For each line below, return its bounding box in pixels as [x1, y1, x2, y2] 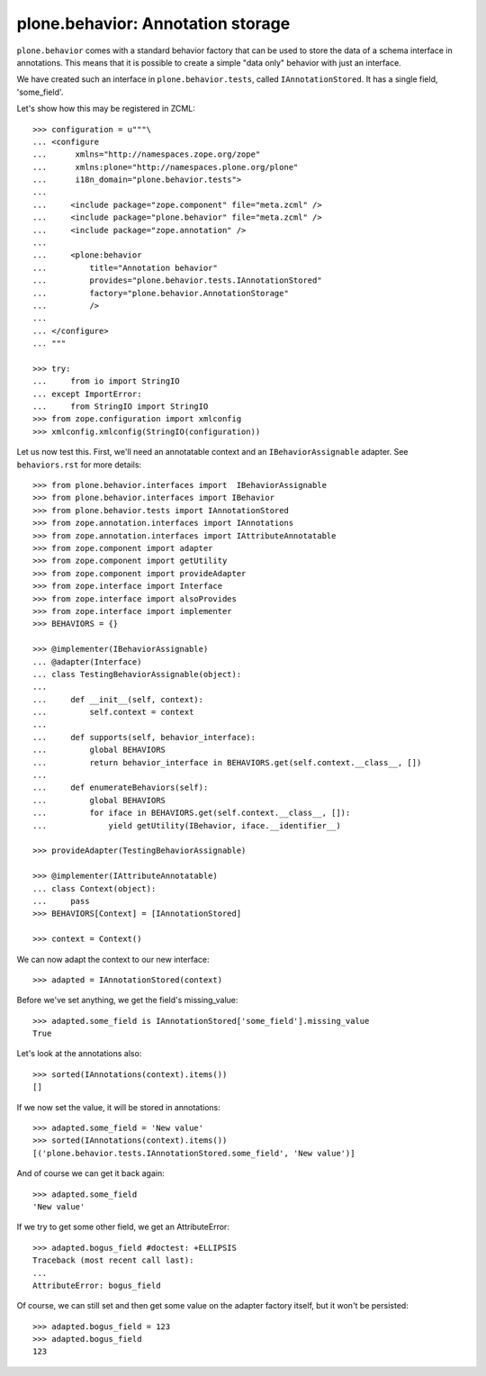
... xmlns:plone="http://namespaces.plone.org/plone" [32, 162, 299, 172]
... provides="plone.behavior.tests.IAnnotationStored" [32, 276, 323, 285]
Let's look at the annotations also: [16, 1048, 142, 1059]
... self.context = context [32, 707, 194, 718]
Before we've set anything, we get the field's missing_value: [16, 995, 238, 1006]
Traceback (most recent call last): [32, 1255, 194, 1265]
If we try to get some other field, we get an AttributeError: [16, 1221, 229, 1233]
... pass [32, 896, 90, 906]
